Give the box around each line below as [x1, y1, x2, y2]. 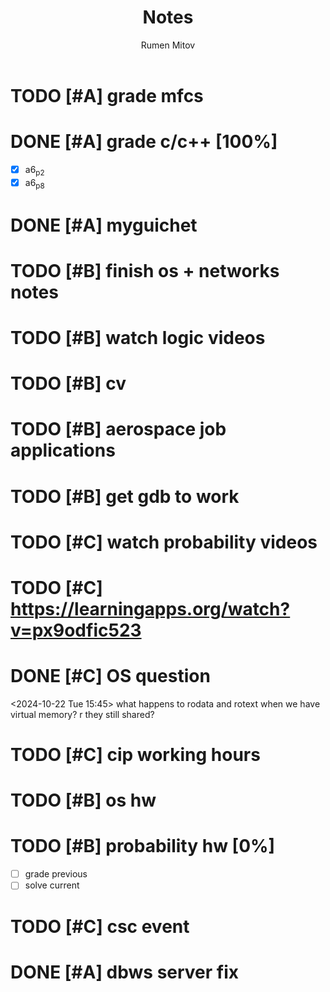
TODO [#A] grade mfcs [10, 84, 204, 107]
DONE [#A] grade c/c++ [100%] [10, 131, 278, 153]
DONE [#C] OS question [10, 665, 211, 688]
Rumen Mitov [140, 39, 196, 51]
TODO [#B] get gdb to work [10, 485, 240, 508]
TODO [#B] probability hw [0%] [10, 835, 276, 858]
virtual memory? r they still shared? [10, 708, 155, 720]
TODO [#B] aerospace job [10, 418, 227, 441]
